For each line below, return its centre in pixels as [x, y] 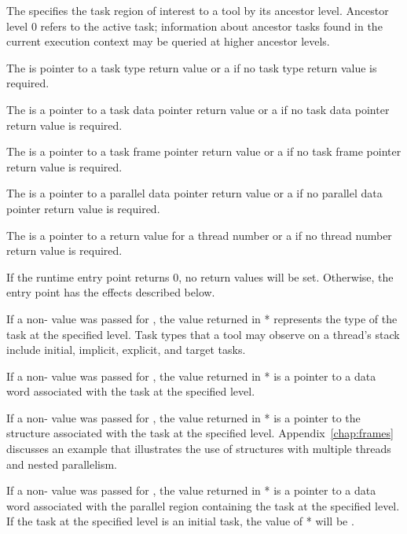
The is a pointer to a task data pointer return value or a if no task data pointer [198, 109]
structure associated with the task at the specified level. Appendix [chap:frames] [200, 433]
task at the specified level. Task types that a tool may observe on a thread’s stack [203, 334]
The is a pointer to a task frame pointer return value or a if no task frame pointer [204, 151]
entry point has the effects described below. [111, 292]
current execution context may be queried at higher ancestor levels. [168, 41]
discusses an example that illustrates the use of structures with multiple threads [199, 449]
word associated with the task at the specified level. [131, 391]
